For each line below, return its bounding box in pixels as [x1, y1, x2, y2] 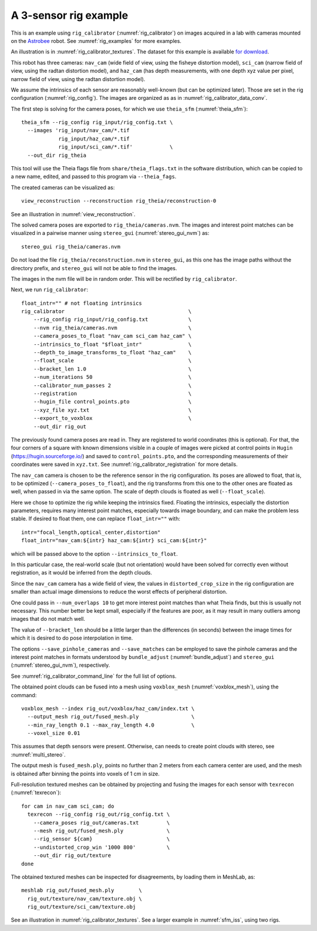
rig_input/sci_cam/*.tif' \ [58, 144, 173, 150]
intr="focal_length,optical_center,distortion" [21, 529, 161, 536]
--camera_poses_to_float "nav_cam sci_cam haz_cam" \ [33, 332, 192, 340]
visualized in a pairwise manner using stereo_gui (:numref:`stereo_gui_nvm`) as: [11, 230, 210, 237]
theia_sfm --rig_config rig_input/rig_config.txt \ [21, 119, 173, 126]
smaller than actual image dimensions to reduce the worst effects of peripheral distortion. [11, 588, 228, 596]
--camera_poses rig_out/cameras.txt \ [33, 819, 170, 826]
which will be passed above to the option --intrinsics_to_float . [11, 550, 178, 557]
